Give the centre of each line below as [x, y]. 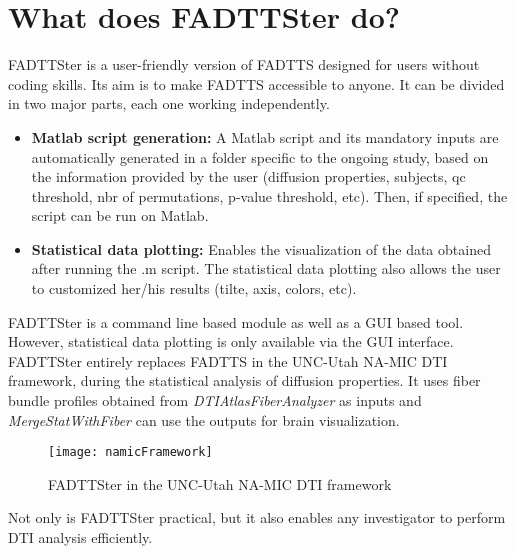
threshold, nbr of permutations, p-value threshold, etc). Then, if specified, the [269, 195]
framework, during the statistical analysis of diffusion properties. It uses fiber [244, 380]
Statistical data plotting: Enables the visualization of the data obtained [261, 248]
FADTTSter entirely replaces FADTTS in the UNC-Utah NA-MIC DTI [228, 360]
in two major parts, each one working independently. [169, 103]
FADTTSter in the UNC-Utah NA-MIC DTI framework [220, 483]
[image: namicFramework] [130, 452]
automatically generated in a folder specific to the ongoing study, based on [260, 156]
